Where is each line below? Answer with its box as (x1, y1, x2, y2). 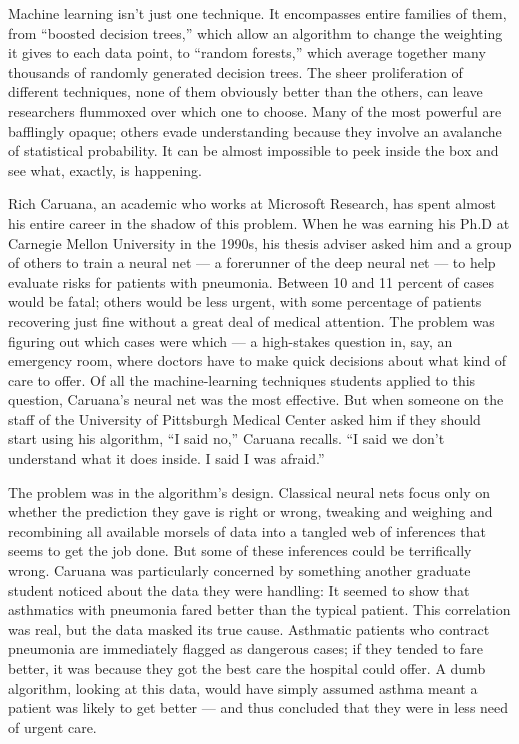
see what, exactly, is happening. (8, 159, 202, 180)
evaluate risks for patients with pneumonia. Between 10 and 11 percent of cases (8, 271, 494, 292)
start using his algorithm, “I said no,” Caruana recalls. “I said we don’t (8, 428, 445, 449)
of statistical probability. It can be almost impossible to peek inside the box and (8, 140, 499, 161)
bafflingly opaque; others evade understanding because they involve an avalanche (8, 120, 502, 141)
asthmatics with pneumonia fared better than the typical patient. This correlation (8, 599, 511, 620)
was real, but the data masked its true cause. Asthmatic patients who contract (8, 618, 490, 639)
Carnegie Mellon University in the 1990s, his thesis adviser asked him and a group (8, 232, 512, 253)
